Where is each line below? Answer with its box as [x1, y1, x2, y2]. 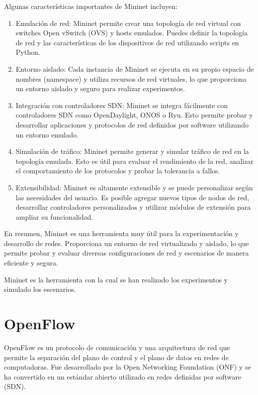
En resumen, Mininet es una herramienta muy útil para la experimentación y [4, 228, 239, 239]
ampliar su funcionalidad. [15, 211, 93, 222]
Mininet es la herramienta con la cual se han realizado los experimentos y [4, 274, 228, 284]
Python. [15, 47, 40, 57]
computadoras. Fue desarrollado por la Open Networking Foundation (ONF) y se [4, 362, 251, 372]
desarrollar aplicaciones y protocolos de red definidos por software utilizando [15, 119, 249, 130]
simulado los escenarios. [4, 284, 76, 294]
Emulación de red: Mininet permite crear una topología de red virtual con [15, 17, 241, 28]
